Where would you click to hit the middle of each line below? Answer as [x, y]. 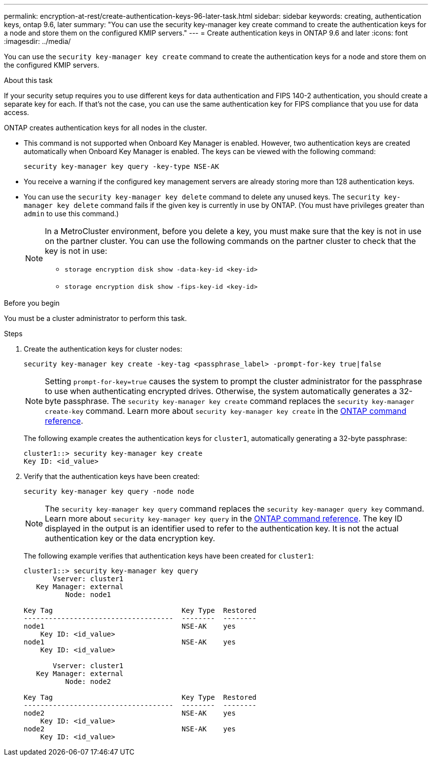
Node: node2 [88, 681]
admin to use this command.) [71, 214]
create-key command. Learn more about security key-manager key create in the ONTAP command [226, 411]
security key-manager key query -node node [109, 491]
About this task [28, 80]
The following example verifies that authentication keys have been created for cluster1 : [169, 556]
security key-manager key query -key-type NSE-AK [122, 166]
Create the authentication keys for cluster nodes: [103, 349]
